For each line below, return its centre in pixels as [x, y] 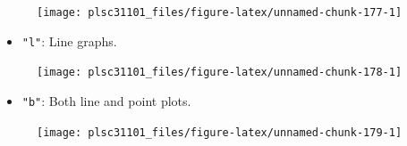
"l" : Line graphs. [69, 41]
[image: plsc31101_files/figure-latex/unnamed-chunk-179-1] [220, 132]
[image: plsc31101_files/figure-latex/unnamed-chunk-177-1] [220, 12]
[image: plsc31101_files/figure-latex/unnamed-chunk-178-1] [220, 73]
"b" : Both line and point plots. [106, 100]
